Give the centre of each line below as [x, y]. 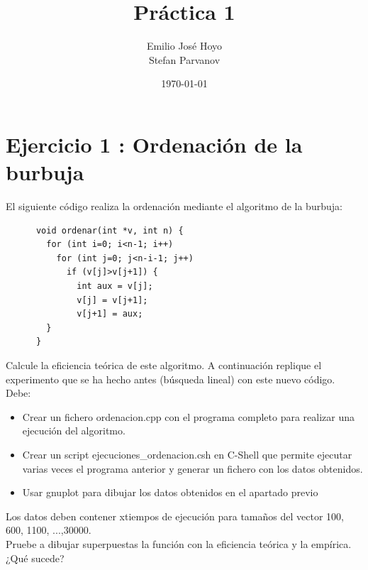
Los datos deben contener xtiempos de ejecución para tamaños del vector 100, [175, 516]
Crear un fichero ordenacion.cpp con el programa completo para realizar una [188, 416]
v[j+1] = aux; [110, 314]
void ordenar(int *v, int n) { [110, 230]
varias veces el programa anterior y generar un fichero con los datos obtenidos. [193, 468]
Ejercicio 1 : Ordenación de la [154, 144]
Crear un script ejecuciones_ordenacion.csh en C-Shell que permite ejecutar [187, 454]
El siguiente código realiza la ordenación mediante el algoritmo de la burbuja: [174, 206]
